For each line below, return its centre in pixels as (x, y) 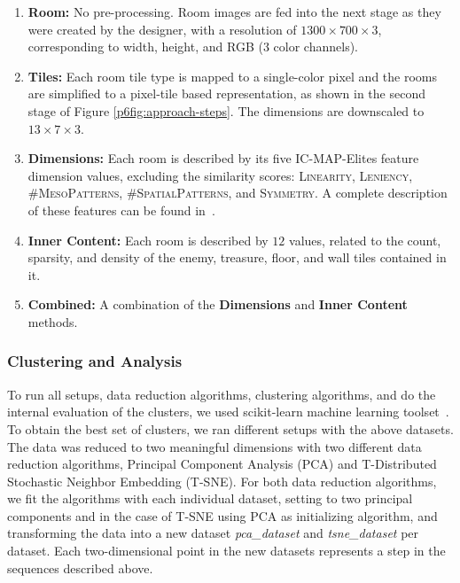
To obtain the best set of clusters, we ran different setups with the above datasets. (230, 428)
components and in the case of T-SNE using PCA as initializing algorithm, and (222, 515)
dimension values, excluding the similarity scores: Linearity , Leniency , (220, 175)
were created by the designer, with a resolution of (162, 29)
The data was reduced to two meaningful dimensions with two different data (214, 446)
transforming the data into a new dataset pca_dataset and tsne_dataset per (213, 533)
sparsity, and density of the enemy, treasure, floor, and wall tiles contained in (237, 257)
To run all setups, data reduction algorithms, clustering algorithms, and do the (222, 394)
